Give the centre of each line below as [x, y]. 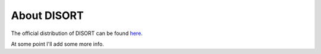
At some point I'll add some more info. [57, 44]
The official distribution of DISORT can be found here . [77, 33]
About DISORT [48, 15]
